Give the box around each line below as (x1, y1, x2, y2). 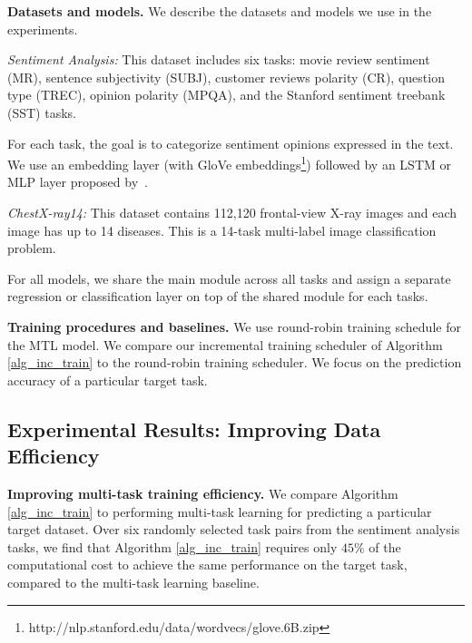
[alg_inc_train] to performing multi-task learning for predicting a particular (7, 502, 432, 521)
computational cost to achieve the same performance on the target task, (7, 555, 408, 574)
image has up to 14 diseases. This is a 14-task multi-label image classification (7, 220, 437, 239)
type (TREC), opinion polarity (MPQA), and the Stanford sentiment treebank (7, 85, 446, 104)
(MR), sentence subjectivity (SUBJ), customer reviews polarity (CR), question (7, 67, 445, 86)
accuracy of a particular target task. (7, 370, 208, 389)
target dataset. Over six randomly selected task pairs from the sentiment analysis (7, 520, 460, 539)
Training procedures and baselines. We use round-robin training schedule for (7, 317, 461, 336)
